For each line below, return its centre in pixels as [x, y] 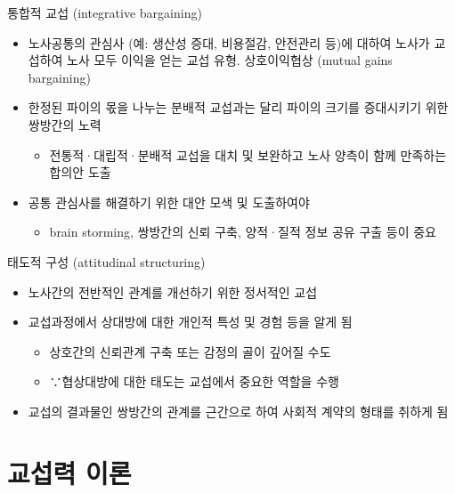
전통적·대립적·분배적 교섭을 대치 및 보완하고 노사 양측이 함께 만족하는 [248, 154]
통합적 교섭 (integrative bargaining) [105, 12]
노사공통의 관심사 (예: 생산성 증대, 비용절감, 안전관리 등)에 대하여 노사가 [229, 42]
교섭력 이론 [69, 472]
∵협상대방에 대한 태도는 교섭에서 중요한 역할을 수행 [194, 381]
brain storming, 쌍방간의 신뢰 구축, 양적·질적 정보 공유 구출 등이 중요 [243, 232]
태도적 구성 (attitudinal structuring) [106, 261]
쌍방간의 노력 [65, 124]
